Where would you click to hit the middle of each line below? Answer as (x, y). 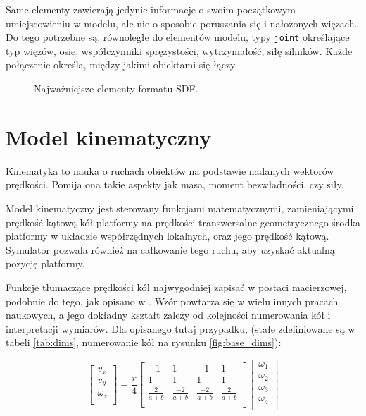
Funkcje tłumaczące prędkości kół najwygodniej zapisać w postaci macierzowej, (176, 287)
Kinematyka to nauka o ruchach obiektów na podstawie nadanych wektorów (170, 170)
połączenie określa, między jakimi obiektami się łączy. (122, 65)
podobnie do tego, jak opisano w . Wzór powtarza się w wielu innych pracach (172, 301)
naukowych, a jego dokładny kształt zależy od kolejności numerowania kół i (168, 315)
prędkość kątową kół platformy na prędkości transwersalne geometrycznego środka (183, 222)
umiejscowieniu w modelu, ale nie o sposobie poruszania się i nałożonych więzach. (182, 23)
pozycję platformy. (45, 263)
